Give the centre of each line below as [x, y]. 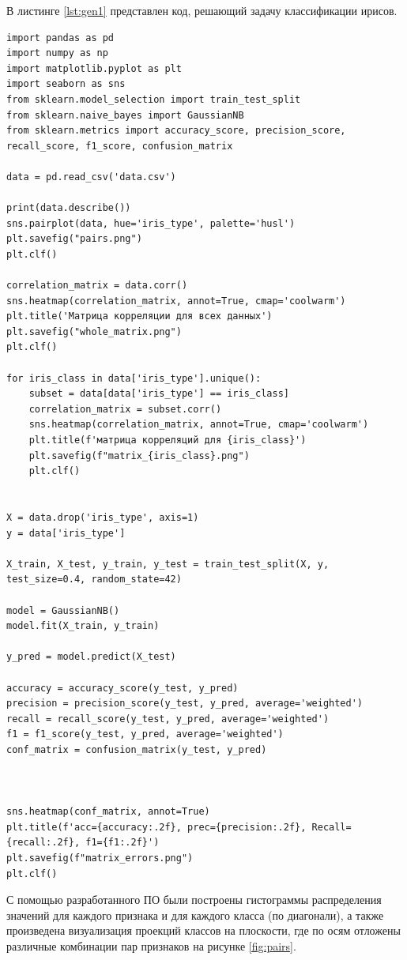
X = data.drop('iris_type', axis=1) [103, 518]
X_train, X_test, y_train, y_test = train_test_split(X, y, [168, 564]
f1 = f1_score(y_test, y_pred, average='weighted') [145, 734]
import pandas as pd [60, 38]
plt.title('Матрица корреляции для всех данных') [139, 316]
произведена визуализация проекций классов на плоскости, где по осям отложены [203, 930]
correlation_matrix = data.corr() [97, 286]
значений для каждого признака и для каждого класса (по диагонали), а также [195, 915]
